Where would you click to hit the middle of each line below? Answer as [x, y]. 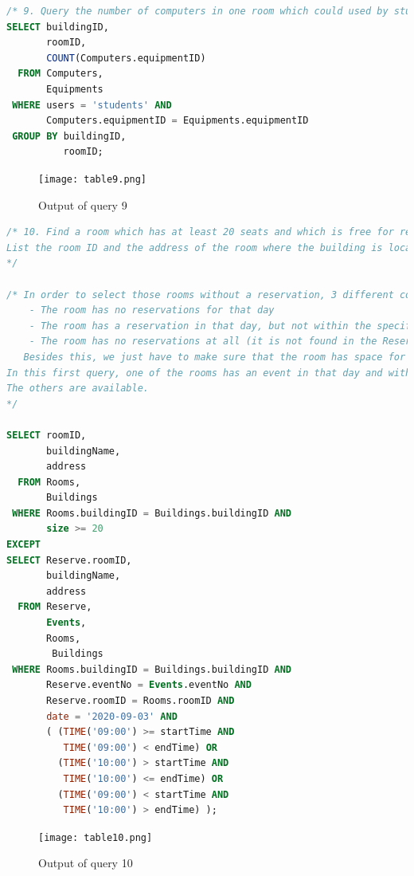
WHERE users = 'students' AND [92, 105]
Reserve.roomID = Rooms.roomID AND [141, 701]
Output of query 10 [86, 863]
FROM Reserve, [55, 607]
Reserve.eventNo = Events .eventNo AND [149, 685]
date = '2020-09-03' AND [112, 716]
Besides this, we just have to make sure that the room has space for [215, 357]
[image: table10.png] [96, 837]
